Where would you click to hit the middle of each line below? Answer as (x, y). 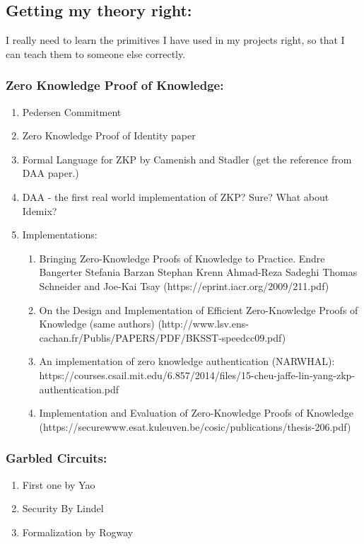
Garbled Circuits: (57, 458)
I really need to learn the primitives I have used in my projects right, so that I (175, 40)
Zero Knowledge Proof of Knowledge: (115, 85)
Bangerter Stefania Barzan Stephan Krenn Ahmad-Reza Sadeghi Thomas (198, 272)
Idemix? (40, 210)
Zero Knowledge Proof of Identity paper (109, 135)
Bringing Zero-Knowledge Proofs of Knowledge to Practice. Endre (182, 258)
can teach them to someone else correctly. (96, 53)
